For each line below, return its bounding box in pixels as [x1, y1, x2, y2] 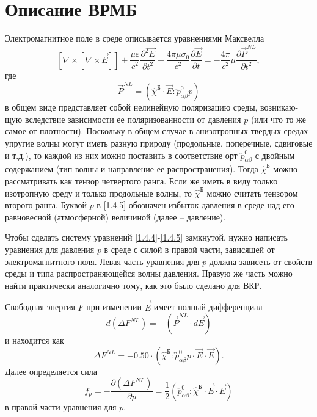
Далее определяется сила [5, 364, 97, 377]
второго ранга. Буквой [5, 198, 87, 211]
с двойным [255, 148, 295, 161]
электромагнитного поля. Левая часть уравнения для [5, 255, 200, 267]
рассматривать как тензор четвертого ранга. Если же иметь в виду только [5, 174, 278, 187]
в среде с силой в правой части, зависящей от [104, 242, 275, 255]
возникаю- [260, 101, 299, 114]
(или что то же [250, 112, 306, 125]
